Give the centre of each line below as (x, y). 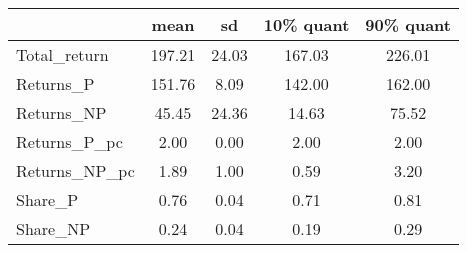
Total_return (62, 54)
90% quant (408, 24)
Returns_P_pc (69, 141)
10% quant (306, 24)
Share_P (47, 199)
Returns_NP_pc (75, 170)
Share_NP (53, 228)
